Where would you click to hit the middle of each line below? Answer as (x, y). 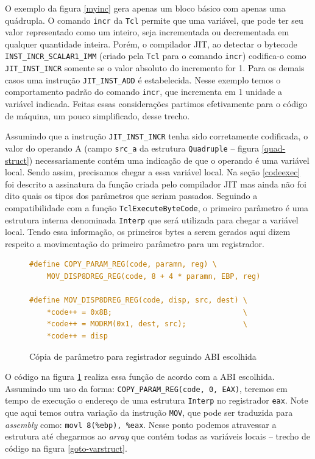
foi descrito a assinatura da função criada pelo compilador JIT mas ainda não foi (156, 184)
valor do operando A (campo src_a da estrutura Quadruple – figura (132, 148)
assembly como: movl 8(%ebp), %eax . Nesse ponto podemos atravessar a (141, 424)
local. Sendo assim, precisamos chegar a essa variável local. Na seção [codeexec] (153, 172)
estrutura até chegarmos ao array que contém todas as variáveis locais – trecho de (158, 436)
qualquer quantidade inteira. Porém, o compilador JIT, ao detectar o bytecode (151, 44)
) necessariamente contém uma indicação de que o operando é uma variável (169, 160)
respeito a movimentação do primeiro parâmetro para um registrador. (135, 243)
